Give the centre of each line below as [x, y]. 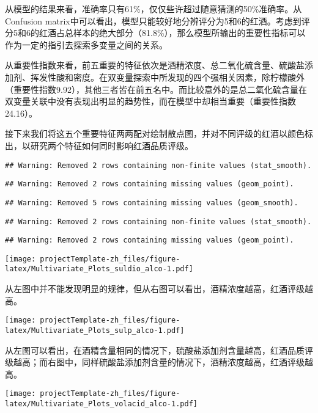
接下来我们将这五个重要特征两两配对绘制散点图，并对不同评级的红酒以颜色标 [159, 133]
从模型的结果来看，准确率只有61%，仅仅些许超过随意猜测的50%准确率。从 [153, 9]
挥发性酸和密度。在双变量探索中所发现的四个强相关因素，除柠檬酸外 [167, 77]
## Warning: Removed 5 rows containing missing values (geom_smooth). [152, 203]
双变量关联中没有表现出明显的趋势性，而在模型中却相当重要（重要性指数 [150, 101]
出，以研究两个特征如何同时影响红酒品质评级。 [99, 145]
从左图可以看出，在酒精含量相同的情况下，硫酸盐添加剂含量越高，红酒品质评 [159, 350]
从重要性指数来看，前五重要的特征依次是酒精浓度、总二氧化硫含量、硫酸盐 [155, 65]
